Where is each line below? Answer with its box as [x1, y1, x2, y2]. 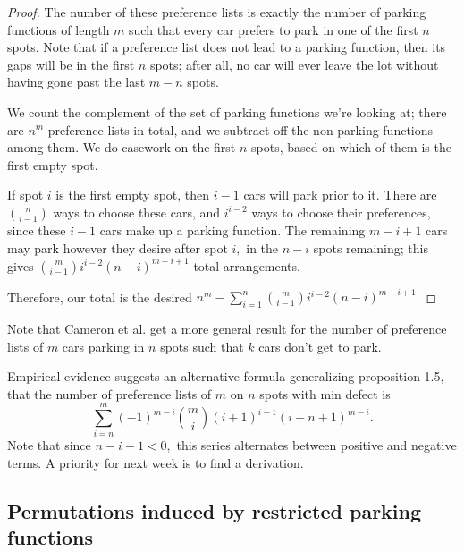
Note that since [7, 436, 91, 454]
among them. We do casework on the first [7, 138, 236, 157]
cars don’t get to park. [258, 336, 382, 355]
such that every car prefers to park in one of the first [129, 20, 418, 38]
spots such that [160, 336, 244, 355]
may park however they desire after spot [7, 238, 228, 257]
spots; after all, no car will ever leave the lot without [149, 55, 439, 73]
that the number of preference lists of [7, 384, 212, 403]
